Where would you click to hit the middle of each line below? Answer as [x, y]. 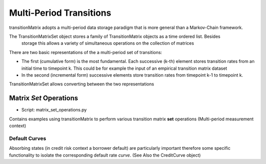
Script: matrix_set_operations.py [54, 110]
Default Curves [28, 138]
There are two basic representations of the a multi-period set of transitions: [86, 52]
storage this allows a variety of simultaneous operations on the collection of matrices [108, 43]
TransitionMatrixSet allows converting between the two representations [82, 84]
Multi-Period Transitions [60, 13]
